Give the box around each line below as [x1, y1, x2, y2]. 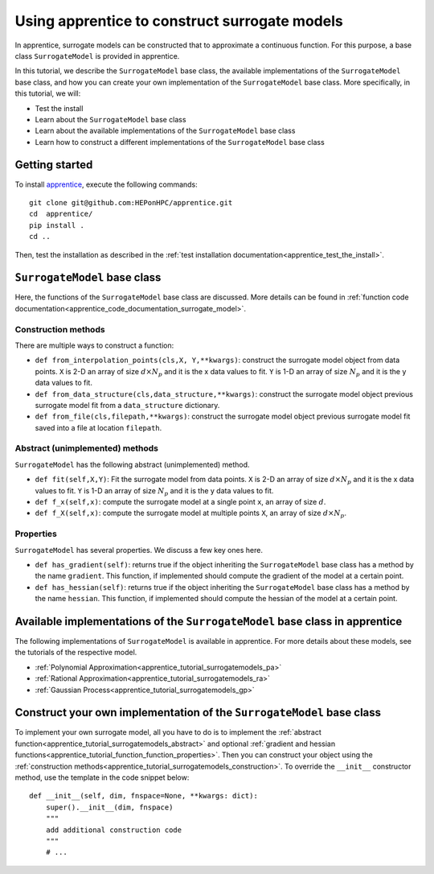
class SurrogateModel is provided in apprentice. [14, 51, 180, 60]
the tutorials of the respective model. [14, 648, 137, 658]
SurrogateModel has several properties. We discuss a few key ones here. [14, 545, 263, 554]
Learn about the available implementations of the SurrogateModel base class [35, 126, 296, 136]
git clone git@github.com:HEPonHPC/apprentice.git [29, 198, 233, 207]
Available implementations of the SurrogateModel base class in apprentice [14, 614, 403, 628]
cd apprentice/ [29, 209, 93, 219]
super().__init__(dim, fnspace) [45, 802, 174, 812]
